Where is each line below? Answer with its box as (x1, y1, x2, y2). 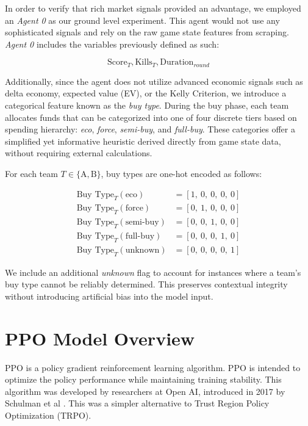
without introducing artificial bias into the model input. (5, 289, 213, 302)
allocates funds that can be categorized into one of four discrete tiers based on (5, 110, 297, 123)
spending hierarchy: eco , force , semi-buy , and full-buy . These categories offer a (5, 123, 295, 135)
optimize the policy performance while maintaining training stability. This (5, 373, 282, 386)
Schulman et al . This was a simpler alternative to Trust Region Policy (5, 397, 270, 410)
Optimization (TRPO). (5, 409, 91, 421)
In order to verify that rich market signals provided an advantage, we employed (5, 2, 301, 14)
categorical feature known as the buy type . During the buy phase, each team (5, 99, 289, 112)
